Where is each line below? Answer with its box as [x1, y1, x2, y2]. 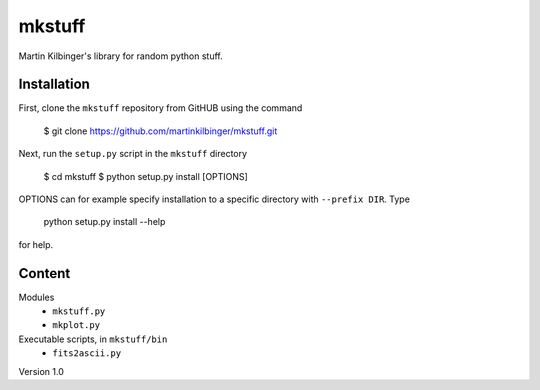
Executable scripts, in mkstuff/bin [18, 333, 168, 345]
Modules [18, 291, 55, 303]
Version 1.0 [18, 365, 64, 377]
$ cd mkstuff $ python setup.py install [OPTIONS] [43, 170, 249, 182]
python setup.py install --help [43, 216, 166, 228]
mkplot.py [52, 320, 100, 331]
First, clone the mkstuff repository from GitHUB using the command [18, 102, 303, 114]
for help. [18, 238, 54, 250]
